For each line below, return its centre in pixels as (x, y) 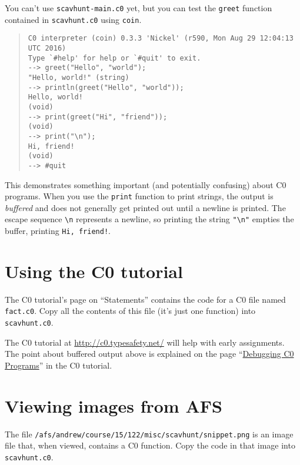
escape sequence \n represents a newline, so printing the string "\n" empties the (149, 219)
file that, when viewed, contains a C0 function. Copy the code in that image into (150, 445)
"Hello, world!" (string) (79, 77)
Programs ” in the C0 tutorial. (59, 365)
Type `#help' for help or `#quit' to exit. (114, 58)
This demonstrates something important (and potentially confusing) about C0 (146, 184)
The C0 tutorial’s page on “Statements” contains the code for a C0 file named (145, 299)
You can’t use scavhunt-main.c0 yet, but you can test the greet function (139, 8)
